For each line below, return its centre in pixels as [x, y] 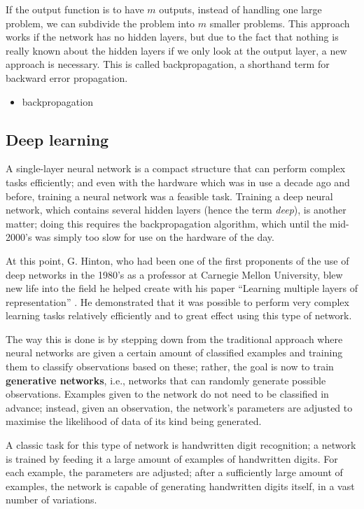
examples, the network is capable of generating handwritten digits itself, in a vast [180, 486]
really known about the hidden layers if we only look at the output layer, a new [176, 50]
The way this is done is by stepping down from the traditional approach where [174, 339]
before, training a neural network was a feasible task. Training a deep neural [169, 196]
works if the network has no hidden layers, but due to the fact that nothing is [172, 37]
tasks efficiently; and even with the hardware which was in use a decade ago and [178, 182]
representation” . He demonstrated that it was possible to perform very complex [177, 301]
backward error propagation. [67, 77]
